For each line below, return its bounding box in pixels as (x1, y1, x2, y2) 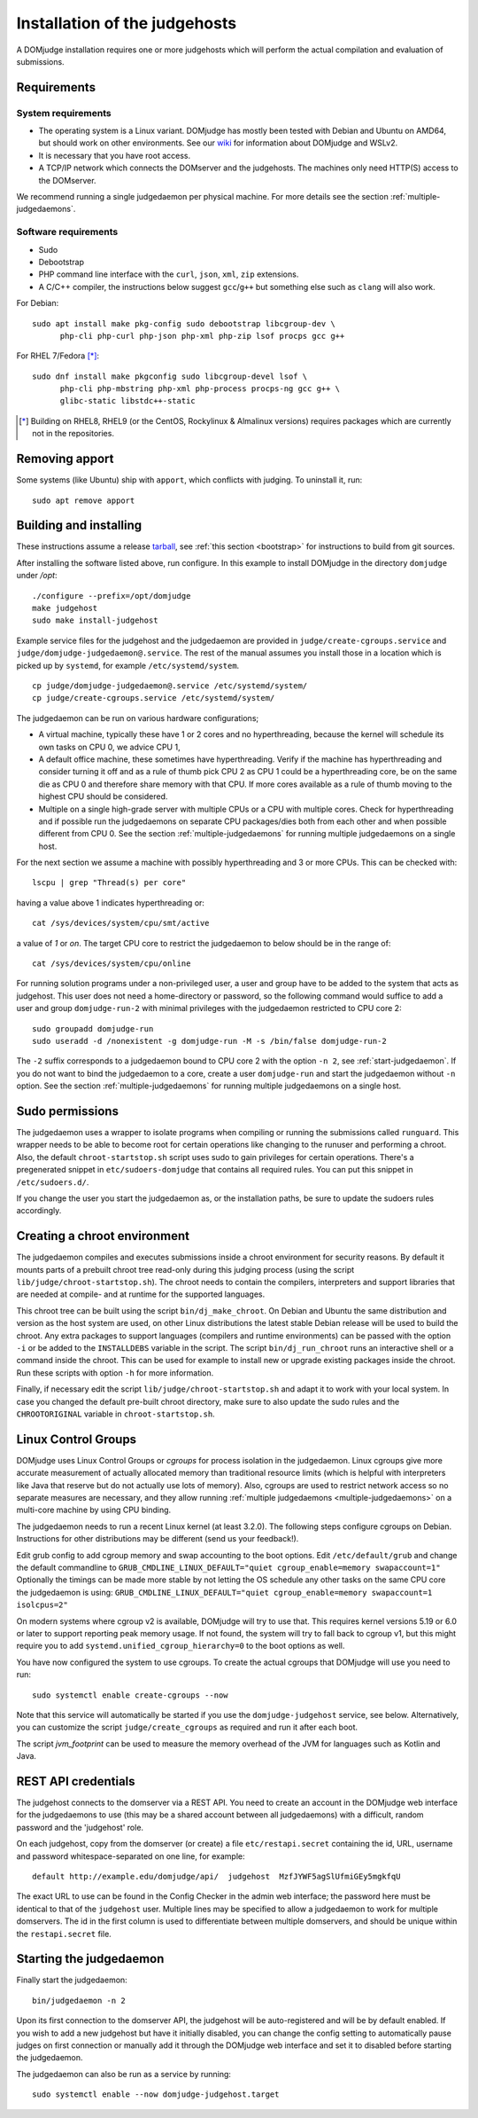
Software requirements (16, 226, 119, 239)
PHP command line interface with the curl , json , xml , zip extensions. (38, 269, 299, 279)
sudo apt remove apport (32, 495, 135, 506)
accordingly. (16, 1205, 62, 1216)
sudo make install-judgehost (32, 616, 158, 625)
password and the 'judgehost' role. (16, 1822, 144, 1832)
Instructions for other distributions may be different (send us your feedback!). (16, 1534, 299, 1544)
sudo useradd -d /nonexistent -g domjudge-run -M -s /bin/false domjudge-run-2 (32, 1036, 387, 1046)
